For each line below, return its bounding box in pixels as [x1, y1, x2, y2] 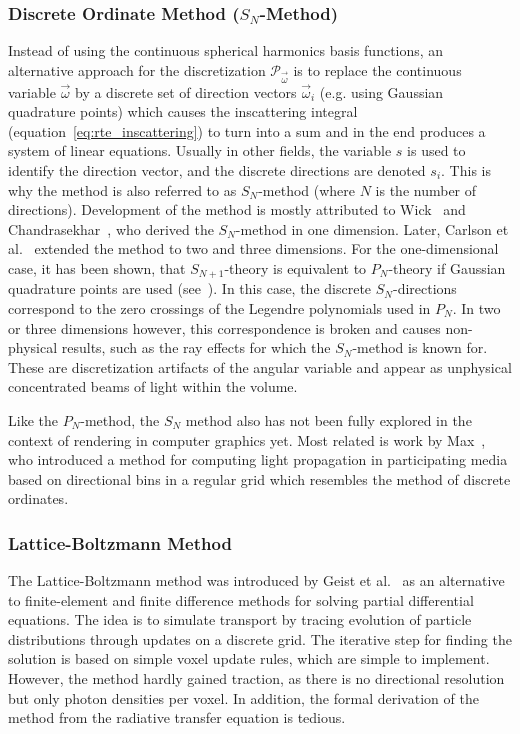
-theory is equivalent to [224, 257, 367, 278]
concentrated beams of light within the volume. [8, 376, 298, 397]
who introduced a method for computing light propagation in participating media [8, 449, 508, 470]
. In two [452, 297, 501, 318]
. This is [441, 159, 491, 180]
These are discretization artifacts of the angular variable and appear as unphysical [8, 356, 512, 377]
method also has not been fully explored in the [185, 409, 472, 430]
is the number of [375, 179, 477, 200]
